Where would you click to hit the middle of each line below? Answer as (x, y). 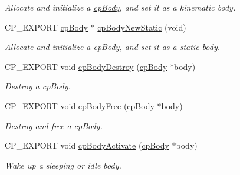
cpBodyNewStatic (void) (142, 27)
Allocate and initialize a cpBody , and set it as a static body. (113, 47)
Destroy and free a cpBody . (54, 125)
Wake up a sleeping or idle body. (63, 165)
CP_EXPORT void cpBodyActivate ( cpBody (87, 145)
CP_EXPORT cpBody (46, 27)
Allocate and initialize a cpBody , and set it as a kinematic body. (120, 7)
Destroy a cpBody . (38, 86)
